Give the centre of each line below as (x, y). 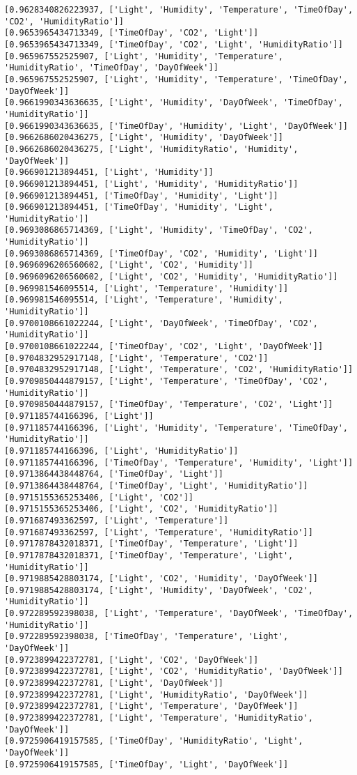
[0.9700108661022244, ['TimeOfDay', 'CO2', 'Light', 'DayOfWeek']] (164, 347)
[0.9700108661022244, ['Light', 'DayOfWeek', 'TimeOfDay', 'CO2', (161, 323)
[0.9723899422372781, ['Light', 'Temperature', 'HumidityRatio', (159, 718)
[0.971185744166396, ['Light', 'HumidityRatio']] (121, 451)
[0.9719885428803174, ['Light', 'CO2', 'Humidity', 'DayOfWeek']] (161, 579)
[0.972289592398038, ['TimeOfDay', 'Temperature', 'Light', (146, 637)
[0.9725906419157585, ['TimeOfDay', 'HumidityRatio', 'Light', (154, 741)
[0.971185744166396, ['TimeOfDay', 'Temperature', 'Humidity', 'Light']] (179, 462)
